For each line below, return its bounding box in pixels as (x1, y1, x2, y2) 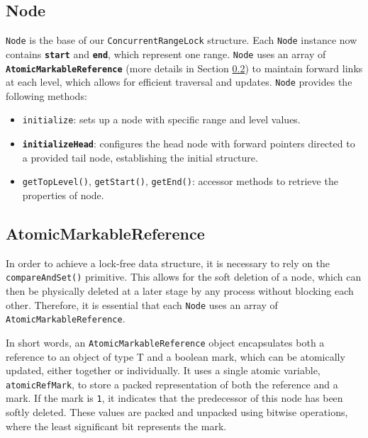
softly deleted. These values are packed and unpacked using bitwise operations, (6, 405, 348, 420)
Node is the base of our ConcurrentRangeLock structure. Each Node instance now (6, 33, 357, 47)
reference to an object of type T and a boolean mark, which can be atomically (6, 349, 345, 364)
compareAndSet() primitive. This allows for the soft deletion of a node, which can (6, 269, 362, 284)
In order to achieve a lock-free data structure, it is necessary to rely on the (6, 255, 330, 270)
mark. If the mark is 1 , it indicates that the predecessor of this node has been (6, 391, 343, 405)
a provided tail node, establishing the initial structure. (22, 150, 258, 164)
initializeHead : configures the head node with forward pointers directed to (22, 136, 355, 151)
